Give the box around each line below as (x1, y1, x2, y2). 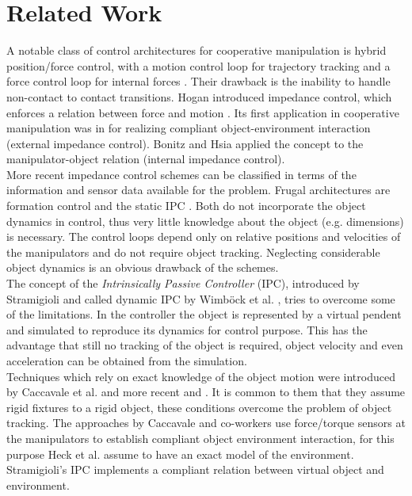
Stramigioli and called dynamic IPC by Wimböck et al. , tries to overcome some (6, 290, 395, 307)
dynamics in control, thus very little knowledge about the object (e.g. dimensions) (6, 212, 404, 229)
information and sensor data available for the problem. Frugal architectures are (6, 181, 391, 198)
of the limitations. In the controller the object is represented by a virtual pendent (6, 306, 402, 322)
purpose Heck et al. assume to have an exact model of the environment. (6, 445, 354, 462)
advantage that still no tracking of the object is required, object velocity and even (6, 337, 403, 353)
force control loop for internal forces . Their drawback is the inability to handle (6, 73, 391, 90)
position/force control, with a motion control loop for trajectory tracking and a (6, 57, 391, 74)
